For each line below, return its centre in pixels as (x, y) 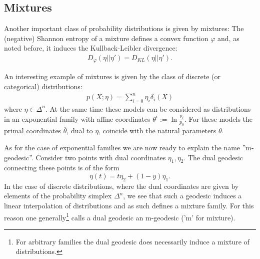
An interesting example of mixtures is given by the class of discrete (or (112, 76)
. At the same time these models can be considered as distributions (148, 108)
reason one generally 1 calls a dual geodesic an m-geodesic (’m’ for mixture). (120, 216)
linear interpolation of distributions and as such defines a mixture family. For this (129, 205)
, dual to (80, 131)
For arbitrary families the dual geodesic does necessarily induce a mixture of (132, 241)
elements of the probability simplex (58, 196)
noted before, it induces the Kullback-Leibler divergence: (91, 48)
